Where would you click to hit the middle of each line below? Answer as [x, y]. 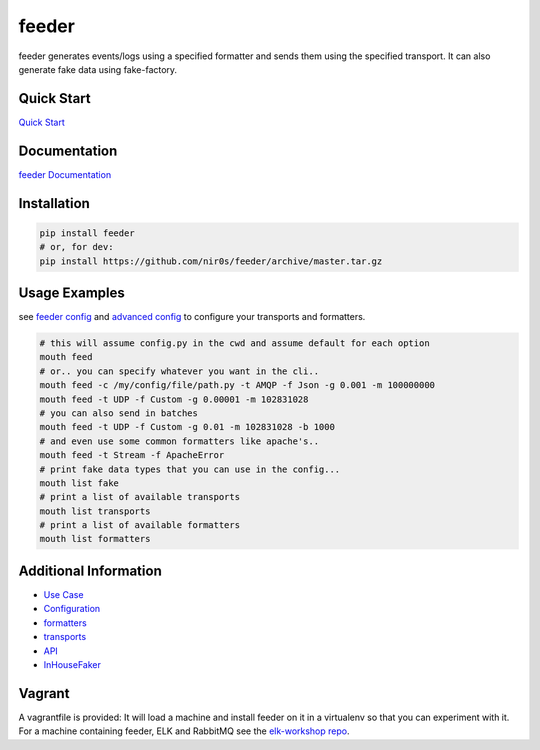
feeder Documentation [65, 174]
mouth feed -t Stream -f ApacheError [132, 455]
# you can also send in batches [119, 413]
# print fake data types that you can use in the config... [190, 469]
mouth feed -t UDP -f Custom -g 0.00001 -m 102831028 [174, 399]
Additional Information [90, 570]
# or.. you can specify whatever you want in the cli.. [179, 371]
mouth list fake [79, 483]
